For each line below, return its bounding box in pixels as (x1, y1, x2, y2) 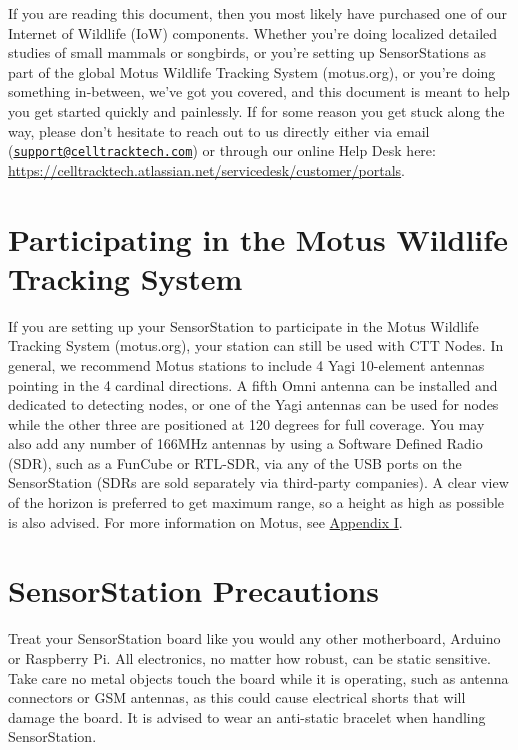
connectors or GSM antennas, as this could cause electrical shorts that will (8, 687, 466, 708)
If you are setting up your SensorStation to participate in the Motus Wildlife (8, 315, 479, 336)
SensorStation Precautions (8, 570, 379, 611)
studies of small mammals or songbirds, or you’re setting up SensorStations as (8, 42, 487, 63)
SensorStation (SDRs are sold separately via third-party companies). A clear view (8, 472, 509, 493)
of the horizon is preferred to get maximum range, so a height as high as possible (8, 492, 505, 513)
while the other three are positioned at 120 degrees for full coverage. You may (8, 413, 485, 434)
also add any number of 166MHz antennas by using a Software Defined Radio (8, 433, 483, 454)
